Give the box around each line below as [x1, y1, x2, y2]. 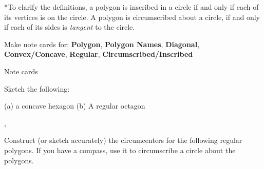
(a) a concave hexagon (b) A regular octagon [4, 100, 145, 111]
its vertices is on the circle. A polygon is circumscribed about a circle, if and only [4, 11, 260, 22]
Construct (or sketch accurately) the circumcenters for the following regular [4, 135, 242, 145]
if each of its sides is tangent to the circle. [4, 22, 135, 32]
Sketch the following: [4, 83, 70, 94]
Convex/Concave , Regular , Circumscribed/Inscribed [4, 49, 193, 59]
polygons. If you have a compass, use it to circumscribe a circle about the [4, 144, 236, 155]
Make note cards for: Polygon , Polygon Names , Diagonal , [4, 38, 200, 49]
